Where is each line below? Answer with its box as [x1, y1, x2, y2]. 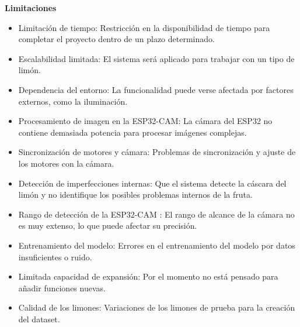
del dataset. [18, 312, 60, 325]
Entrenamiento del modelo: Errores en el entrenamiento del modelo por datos [18, 239, 295, 251]
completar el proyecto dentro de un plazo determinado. [18, 33, 215, 45]
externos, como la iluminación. [18, 95, 128, 107]
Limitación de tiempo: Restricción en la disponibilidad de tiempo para [18, 21, 270, 33]
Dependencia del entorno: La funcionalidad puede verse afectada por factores [18, 83, 294, 95]
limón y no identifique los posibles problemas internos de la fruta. [18, 188, 253, 201]
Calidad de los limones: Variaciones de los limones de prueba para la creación [18, 301, 295, 314]
